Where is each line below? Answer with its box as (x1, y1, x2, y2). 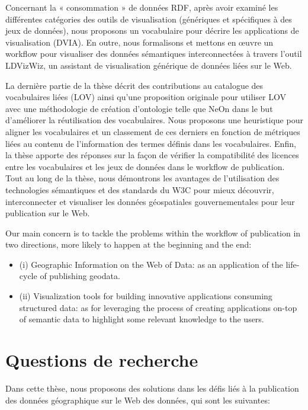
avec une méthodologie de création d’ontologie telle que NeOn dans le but (5, 102, 273, 114)
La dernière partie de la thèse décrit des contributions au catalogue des (5, 79, 264, 91)
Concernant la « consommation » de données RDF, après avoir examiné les (5, 1, 278, 13)
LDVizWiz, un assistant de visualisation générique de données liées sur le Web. (5, 59, 292, 71)
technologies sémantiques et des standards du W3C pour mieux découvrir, (5, 183, 274, 196)
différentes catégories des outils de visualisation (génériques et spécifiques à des (5, 12, 292, 25)
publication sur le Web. (5, 207, 90, 219)
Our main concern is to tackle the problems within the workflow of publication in (5, 226, 301, 239)
